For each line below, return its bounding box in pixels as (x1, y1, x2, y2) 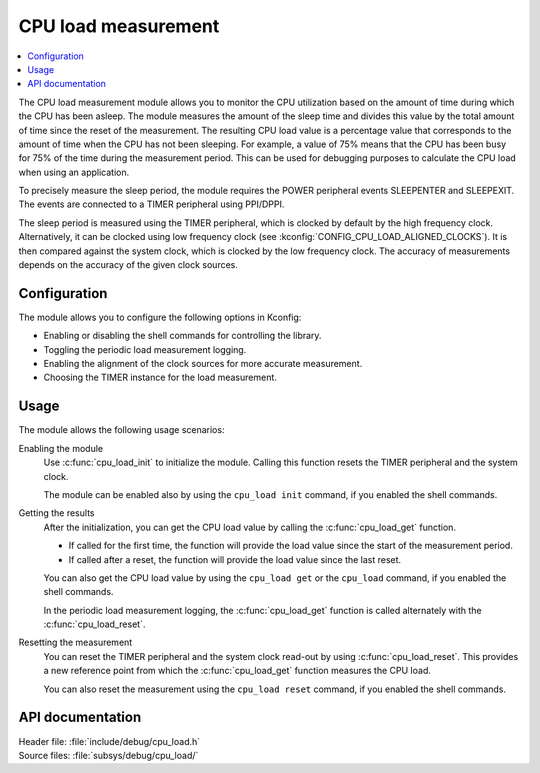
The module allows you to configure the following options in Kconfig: (18, 311, 302, 323)
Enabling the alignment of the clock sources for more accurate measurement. (43, 358, 363, 370)
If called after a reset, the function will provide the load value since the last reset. (68, 553, 402, 565)
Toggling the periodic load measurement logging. (43, 343, 247, 355)
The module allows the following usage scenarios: (18, 424, 225, 436)
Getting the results (18, 507, 95, 519)
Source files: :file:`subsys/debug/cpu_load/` (18, 749, 199, 761)
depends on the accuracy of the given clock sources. (18, 259, 239, 271)
